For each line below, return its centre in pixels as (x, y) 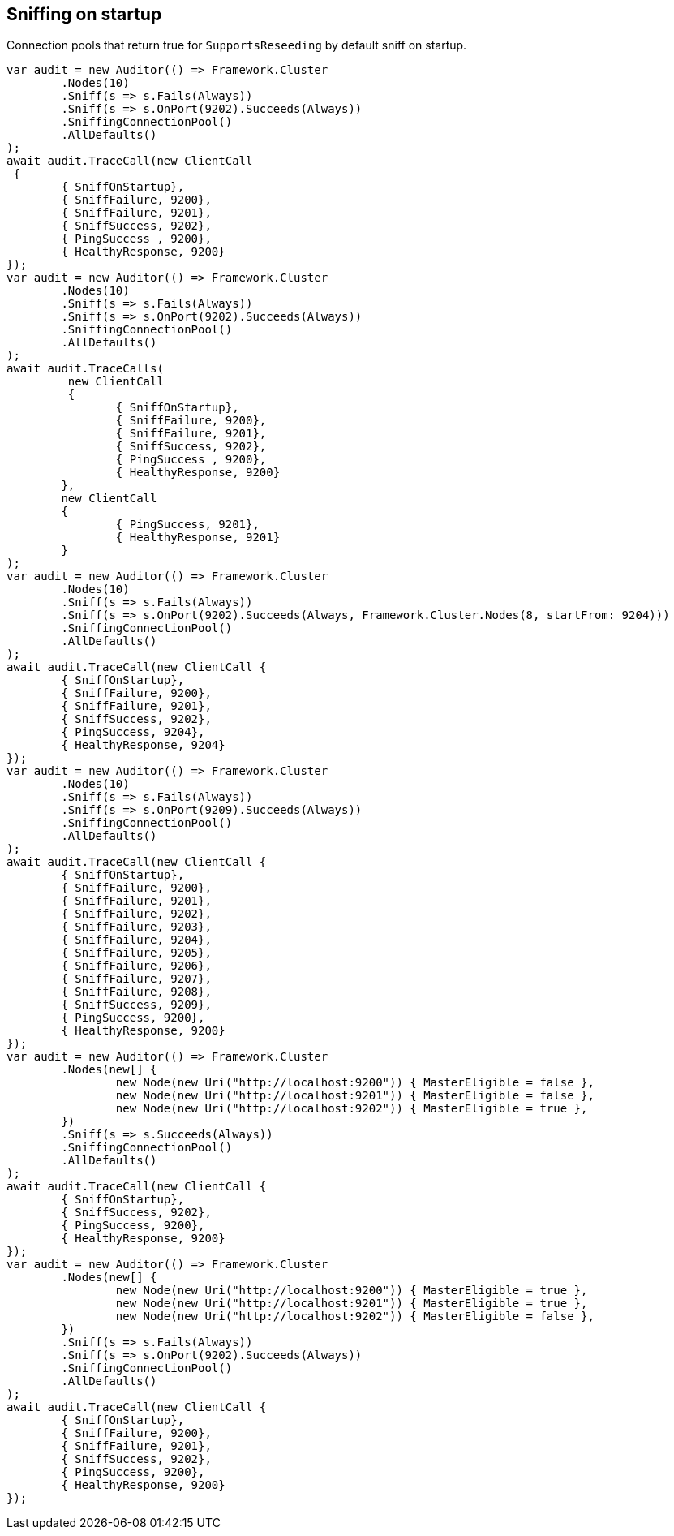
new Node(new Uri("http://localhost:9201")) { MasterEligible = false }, (355, 1096)
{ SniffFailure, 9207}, (136, 979)
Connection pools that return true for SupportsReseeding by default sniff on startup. (237, 45)
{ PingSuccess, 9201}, (187, 525)
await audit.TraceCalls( (85, 369)
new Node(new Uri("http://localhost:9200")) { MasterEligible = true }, (352, 1291)
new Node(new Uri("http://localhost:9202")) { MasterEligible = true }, (352, 1109)
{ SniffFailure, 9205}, (136, 953)
